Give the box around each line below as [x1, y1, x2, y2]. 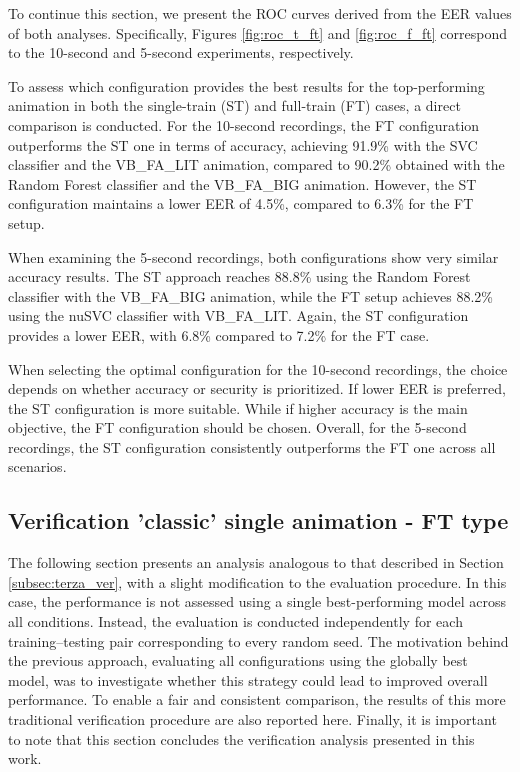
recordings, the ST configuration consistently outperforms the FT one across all [8, 436, 496, 457]
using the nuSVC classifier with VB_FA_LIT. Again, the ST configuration [8, 305, 469, 326]
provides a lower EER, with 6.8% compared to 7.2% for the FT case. [8, 324, 430, 345]
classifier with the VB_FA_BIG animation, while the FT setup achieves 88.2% [8, 285, 493, 306]
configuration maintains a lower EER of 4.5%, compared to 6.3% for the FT [8, 193, 474, 214]
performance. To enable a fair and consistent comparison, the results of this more [8, 689, 506, 710]
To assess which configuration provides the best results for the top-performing [8, 75, 485, 96]
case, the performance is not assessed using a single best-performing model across [8, 591, 506, 612]
